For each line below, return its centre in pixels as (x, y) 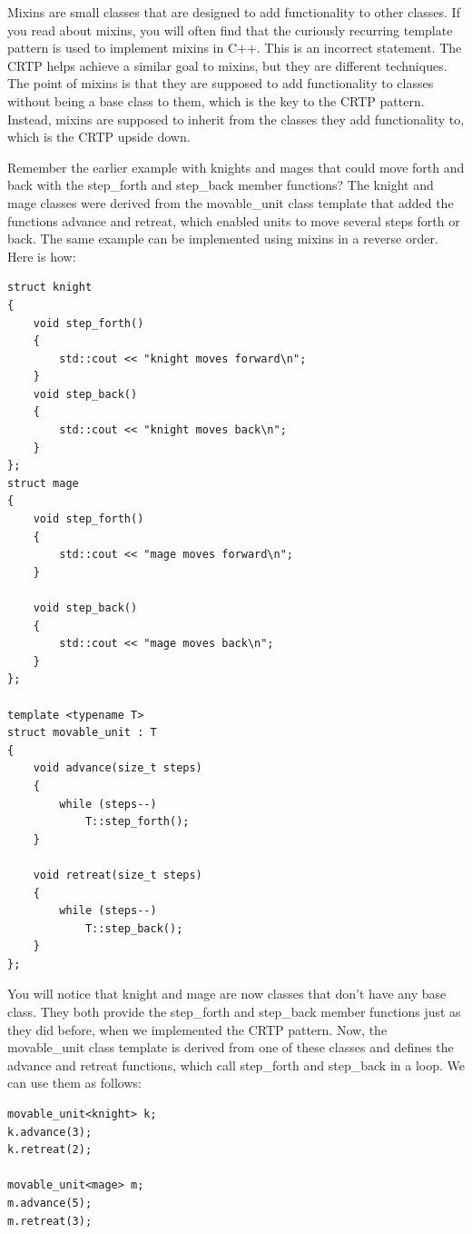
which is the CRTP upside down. (99, 137)
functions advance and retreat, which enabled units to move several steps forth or (234, 220)
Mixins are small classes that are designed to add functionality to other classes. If (234, 12)
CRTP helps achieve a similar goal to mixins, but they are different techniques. (227, 65)
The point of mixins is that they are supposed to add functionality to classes (221, 83)
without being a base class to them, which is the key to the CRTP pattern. (216, 100)
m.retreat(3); (50, 1221)
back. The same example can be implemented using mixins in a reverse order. (223, 239)
